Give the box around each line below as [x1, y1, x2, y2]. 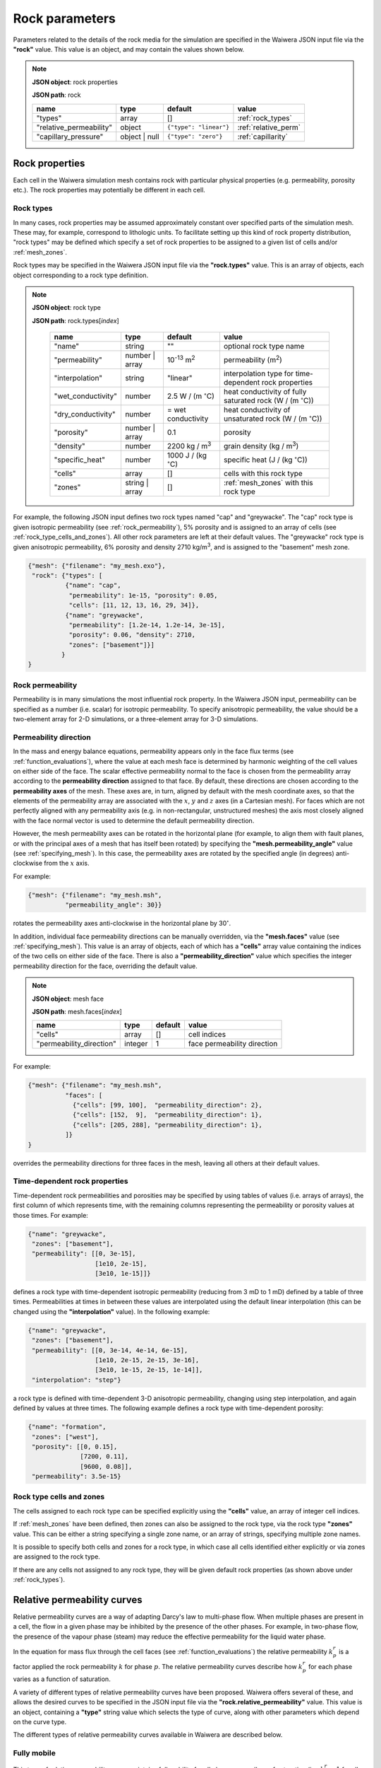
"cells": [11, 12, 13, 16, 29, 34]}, [68, 601, 200, 610]
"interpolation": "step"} [32, 1376, 121, 1384]
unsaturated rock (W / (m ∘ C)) [223, 412, 322, 424]
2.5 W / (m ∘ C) [167, 390, 215, 401]
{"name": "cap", [64, 581, 121, 590]
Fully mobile [13, 1748, 56, 1758]
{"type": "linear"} [167, 124, 230, 131]
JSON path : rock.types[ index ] [32, 316, 119, 325]
